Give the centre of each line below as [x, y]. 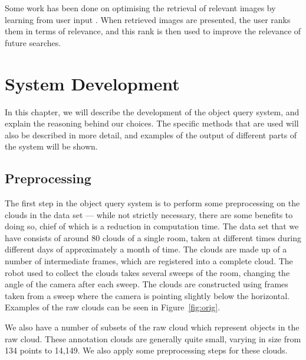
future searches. [33, 42]
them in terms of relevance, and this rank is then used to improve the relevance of [153, 31]
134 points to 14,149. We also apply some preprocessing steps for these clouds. [146, 350]
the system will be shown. [51, 146]
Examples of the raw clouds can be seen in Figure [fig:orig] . [113, 307]
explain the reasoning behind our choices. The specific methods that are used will [152, 123]
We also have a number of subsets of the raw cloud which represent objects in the [152, 327]
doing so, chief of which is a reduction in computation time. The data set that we [152, 226]
